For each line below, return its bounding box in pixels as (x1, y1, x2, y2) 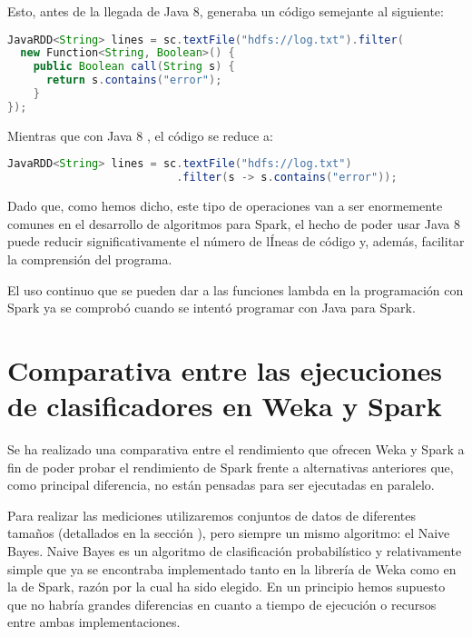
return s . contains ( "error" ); (45, 74, 222, 87)
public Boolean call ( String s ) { (33, 60, 235, 74)
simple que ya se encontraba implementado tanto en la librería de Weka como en (7, 559, 457, 578)
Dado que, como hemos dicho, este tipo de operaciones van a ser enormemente (7, 196, 443, 215)
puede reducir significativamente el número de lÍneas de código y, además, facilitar (7, 232, 465, 251)
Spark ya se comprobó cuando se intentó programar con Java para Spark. (7, 298, 416, 317)
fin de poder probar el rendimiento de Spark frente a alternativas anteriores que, (7, 457, 454, 476)
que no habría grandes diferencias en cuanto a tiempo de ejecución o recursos (7, 594, 437, 613)
